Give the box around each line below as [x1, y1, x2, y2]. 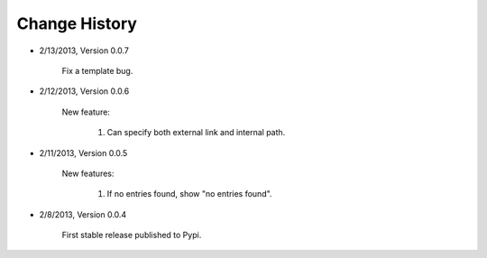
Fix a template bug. [61, 65, 133, 76]
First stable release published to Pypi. [61, 230, 202, 241]
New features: [61, 168, 115, 179]
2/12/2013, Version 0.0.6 [39, 86, 130, 97]
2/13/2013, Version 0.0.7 [39, 45, 130, 56]
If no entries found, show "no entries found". [106, 189, 272, 199]
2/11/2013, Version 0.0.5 [39, 147, 128, 158]
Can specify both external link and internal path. [106, 127, 286, 138]
